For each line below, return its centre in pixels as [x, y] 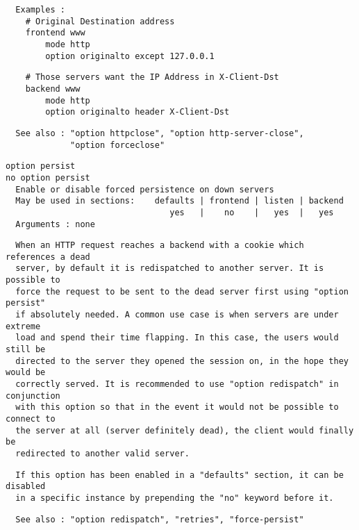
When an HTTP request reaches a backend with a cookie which [160, 246]
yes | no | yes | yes [252, 212]
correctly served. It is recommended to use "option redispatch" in [177, 384]
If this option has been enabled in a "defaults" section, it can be [179, 475]
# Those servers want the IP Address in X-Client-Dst [152, 77]
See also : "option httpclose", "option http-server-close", [160, 133]
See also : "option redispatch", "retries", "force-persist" [160, 519]
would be [26, 373]
